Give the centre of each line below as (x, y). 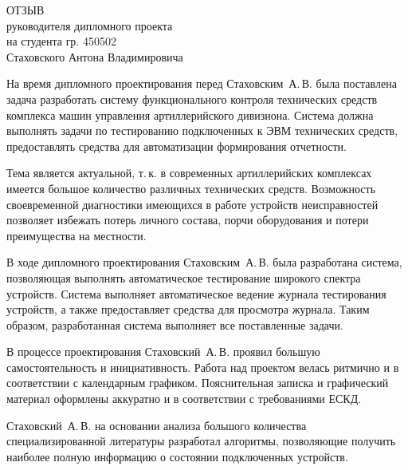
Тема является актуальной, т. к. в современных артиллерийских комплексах (189, 173)
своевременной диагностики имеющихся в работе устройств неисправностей (192, 204)
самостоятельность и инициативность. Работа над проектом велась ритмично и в (203, 367)
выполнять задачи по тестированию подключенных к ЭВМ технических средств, (202, 130)
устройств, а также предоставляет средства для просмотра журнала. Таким (188, 309)
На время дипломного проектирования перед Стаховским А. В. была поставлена (202, 83)
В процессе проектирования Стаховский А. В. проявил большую (163, 352)
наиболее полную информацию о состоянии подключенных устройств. (177, 456)
